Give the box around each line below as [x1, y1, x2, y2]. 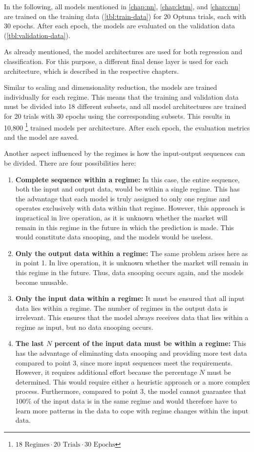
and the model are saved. [4, 131, 79, 142]
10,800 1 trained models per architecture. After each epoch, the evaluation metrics [4, 121, 250, 132]
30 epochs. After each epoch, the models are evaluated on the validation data [4, 21, 235, 31]
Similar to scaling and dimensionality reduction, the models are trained [4, 82, 217, 92]
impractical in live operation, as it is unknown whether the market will [15, 212, 228, 222]
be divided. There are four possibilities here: [4, 157, 136, 168]
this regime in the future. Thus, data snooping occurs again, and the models [15, 267, 244, 277]
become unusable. [15, 277, 68, 287]
